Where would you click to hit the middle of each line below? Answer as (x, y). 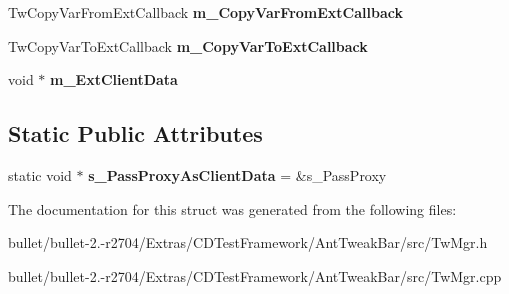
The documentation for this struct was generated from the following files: (232, 208)
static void (40, 174)
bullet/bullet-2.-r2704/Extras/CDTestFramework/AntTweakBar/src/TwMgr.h (248, 242)
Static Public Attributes (135, 133)
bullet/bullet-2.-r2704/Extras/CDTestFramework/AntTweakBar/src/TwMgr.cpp (255, 275)
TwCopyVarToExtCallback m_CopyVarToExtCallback (188, 45)
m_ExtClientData (114, 79)
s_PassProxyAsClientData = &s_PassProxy (237, 174)
